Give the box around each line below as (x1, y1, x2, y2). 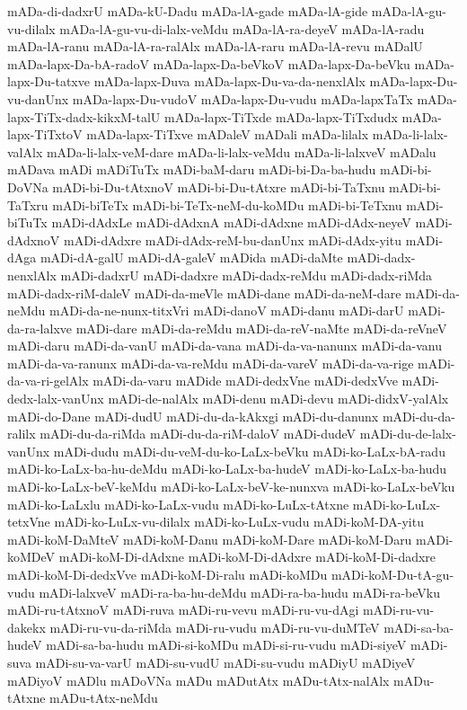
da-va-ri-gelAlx (7, 371, 89, 390)
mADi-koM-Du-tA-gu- (330, 565, 454, 583)
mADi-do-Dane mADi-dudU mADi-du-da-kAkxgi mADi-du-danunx (7, 406, 379, 425)
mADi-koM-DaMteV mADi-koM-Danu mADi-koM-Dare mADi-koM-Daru (7, 529, 412, 548)
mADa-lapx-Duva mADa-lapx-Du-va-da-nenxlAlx (93, 72, 366, 91)
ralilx (7, 424, 36, 443)
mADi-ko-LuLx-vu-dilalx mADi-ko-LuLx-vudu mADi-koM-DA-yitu (54, 512, 424, 531)
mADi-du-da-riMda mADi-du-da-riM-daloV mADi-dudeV (40, 424, 357, 443)
